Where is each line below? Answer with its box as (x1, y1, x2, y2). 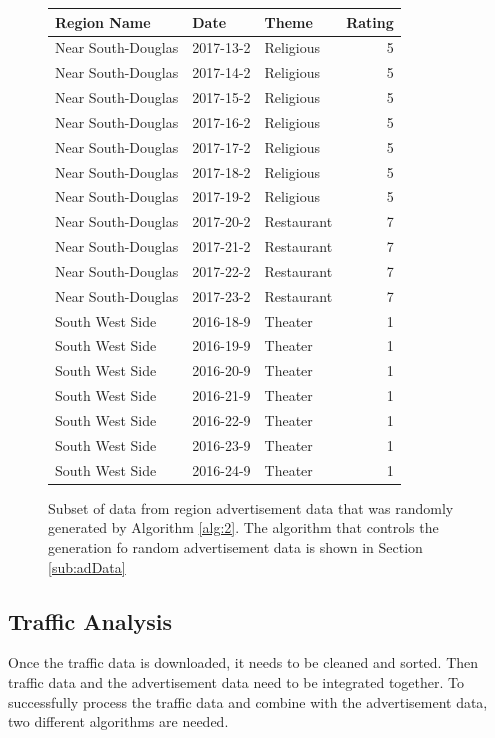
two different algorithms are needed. (8, 711, 229, 732)
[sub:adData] (48, 556, 126, 577)
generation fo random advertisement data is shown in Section (48, 536, 423, 557)
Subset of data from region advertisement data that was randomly (48, 497, 454, 518)
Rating (346, 11, 394, 32)
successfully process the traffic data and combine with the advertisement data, (8, 691, 488, 712)
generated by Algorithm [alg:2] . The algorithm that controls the (48, 517, 439, 538)
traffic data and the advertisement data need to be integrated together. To (8, 671, 464, 692)
